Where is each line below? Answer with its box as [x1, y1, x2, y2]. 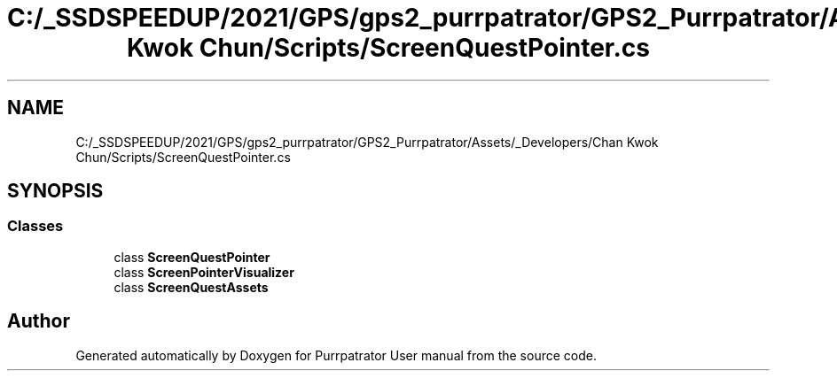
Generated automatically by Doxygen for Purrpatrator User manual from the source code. [75, 347, 597, 363]
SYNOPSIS [7, 180, 104, 203]
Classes [7, 217, 64, 235]
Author [7, 310, 70, 333]
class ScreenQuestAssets [113, 279, 269, 295]
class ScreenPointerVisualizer [113, 264, 294, 280]
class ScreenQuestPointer [113, 249, 270, 265]
